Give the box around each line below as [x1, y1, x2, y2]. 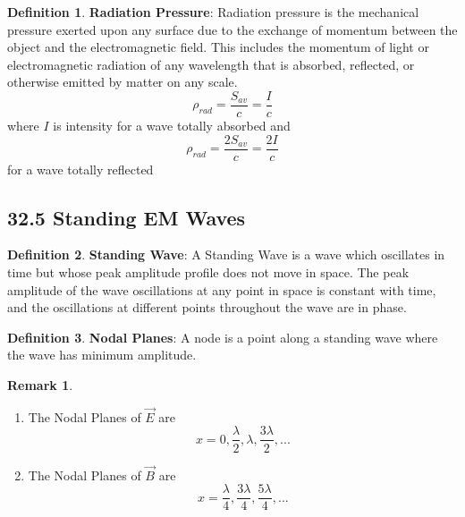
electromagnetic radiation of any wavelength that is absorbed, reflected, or [7, 55, 415, 73]
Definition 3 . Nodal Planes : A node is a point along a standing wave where [7, 327, 438, 346]
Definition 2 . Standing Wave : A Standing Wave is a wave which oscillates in [7, 245, 445, 264]
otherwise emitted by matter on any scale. [7, 72, 238, 91]
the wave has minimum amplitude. [7, 345, 197, 364]
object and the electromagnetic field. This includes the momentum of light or [7, 38, 429, 56]
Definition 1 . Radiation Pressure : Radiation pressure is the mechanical [7, 3, 419, 21]
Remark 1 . [7, 376, 73, 394]
